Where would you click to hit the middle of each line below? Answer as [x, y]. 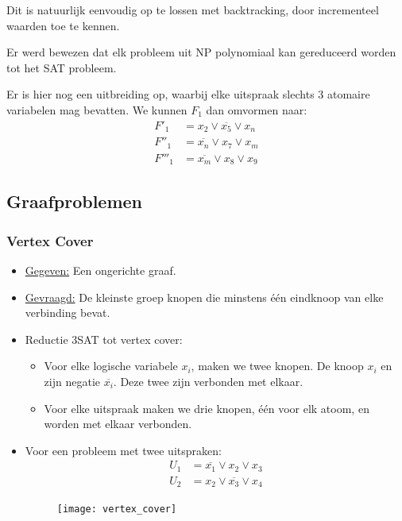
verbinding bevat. [68, 313]
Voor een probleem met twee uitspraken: [123, 450]
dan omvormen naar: [257, 109]
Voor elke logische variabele [111, 366]
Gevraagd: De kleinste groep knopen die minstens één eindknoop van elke [204, 297]
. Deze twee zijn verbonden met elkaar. [208, 381]
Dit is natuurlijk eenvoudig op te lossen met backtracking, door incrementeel [193, 10]
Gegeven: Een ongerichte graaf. [100, 270]
